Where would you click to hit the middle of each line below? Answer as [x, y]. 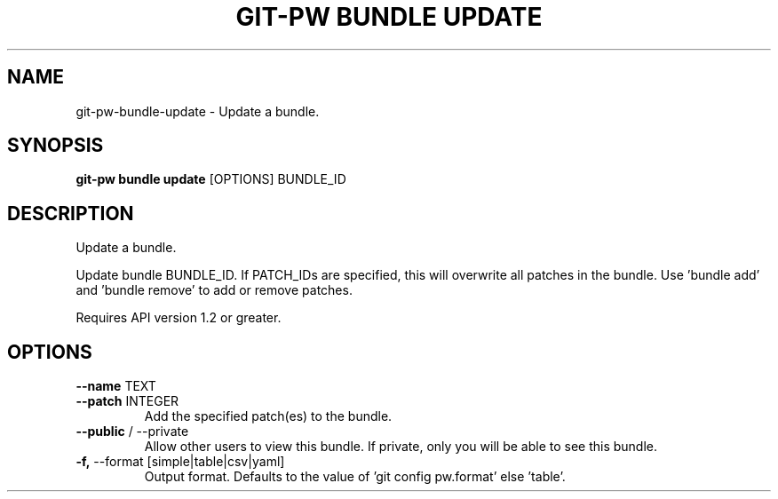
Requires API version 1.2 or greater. [179, 318]
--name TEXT [116, 386]
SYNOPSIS [56, 146]
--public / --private [132, 432]
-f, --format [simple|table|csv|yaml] [180, 462]
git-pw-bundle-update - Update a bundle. [198, 111]
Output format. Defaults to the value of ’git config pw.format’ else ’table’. [355, 477]
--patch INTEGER [127, 401]
